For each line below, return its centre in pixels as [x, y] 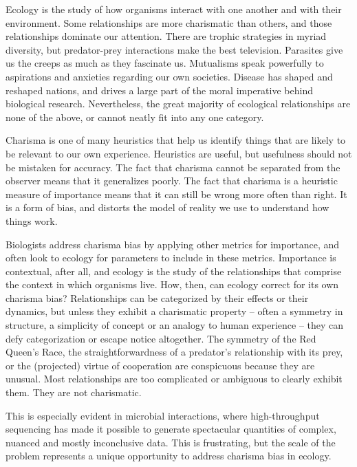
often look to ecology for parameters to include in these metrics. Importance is [171, 258]
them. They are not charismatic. [74, 392]
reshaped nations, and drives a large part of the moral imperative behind [159, 90]
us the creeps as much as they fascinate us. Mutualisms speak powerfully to [165, 63]
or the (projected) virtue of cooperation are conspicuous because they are [160, 365]
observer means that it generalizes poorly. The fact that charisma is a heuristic [172, 181]
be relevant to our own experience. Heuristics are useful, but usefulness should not [179, 153]
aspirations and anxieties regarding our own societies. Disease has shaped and [169, 76]
